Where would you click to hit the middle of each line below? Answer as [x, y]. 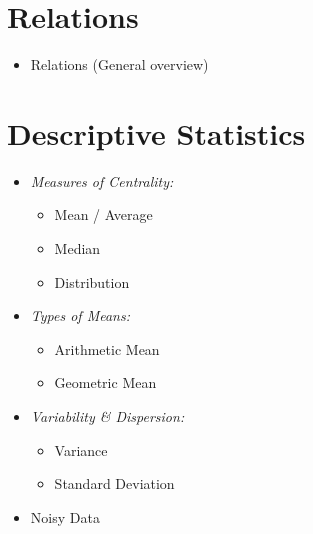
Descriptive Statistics [156, 132]
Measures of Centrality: [102, 180]
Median [77, 248]
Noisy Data [65, 516]
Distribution [92, 281]
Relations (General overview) [119, 64]
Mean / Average [103, 214]
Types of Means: [80, 315]
